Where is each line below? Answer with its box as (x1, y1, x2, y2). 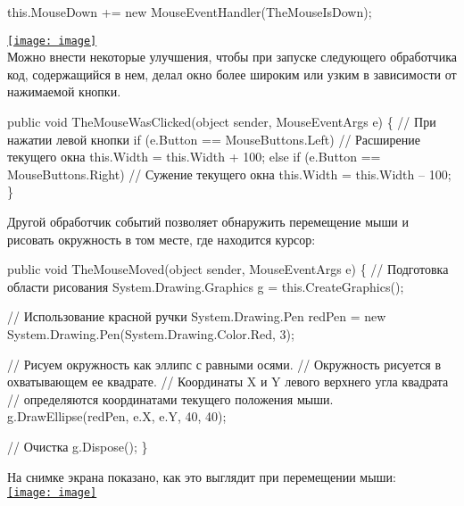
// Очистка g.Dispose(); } (7, 436, 148, 455)
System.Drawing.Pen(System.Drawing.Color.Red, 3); (7, 324, 294, 343)
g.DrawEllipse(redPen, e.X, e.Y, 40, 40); (7, 407, 227, 426)
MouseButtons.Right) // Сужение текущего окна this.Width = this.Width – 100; (7, 164, 452, 183)
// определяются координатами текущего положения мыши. (7, 389, 334, 408)
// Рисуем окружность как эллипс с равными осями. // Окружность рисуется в (7, 354, 442, 373)
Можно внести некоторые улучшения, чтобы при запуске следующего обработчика (7, 47, 457, 66)
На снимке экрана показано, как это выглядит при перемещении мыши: (7, 467, 396, 485)
